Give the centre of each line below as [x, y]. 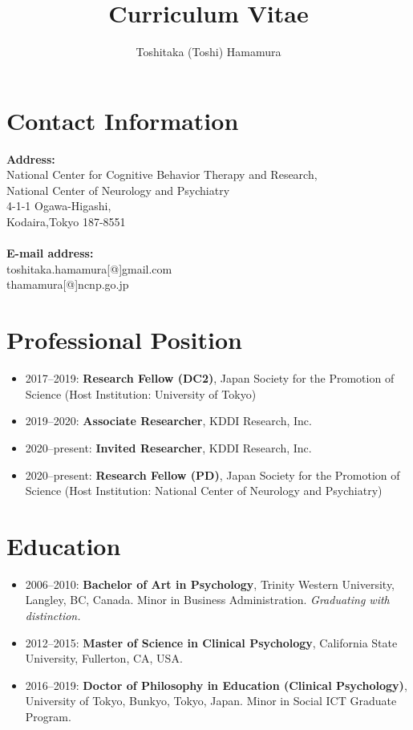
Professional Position [124, 340]
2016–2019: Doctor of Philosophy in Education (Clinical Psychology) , [216, 685]
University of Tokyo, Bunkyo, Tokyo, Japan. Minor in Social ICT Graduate [211, 701]
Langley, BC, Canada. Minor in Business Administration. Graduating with [207, 600]
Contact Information [123, 120]
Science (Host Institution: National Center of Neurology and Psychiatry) [204, 491]
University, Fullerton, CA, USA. [104, 658]
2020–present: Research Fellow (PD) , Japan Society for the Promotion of [213, 474]
